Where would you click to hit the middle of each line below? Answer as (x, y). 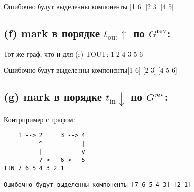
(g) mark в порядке (53, 97)
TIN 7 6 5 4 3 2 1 (34, 168)
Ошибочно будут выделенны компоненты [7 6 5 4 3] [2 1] (98, 184)
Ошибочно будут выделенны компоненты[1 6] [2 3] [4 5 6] (91, 70)
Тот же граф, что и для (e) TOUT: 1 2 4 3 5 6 (74, 53)
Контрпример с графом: (39, 119)
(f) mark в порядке (52, 33)
